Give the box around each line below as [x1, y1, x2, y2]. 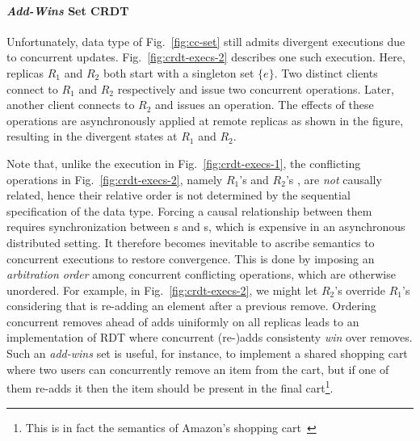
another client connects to [6, 96, 135, 113]
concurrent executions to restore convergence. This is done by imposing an [6, 250, 375, 267]
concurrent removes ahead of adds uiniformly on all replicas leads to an [6, 313, 359, 330]
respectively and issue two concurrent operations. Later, [117, 80, 394, 97]
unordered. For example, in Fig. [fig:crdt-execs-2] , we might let [6, 281, 318, 298]
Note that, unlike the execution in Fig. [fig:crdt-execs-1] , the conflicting [6, 154, 361, 171]
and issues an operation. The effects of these [155, 96, 374, 113]
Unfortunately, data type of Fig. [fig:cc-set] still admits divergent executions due [6, 32, 405, 49]
